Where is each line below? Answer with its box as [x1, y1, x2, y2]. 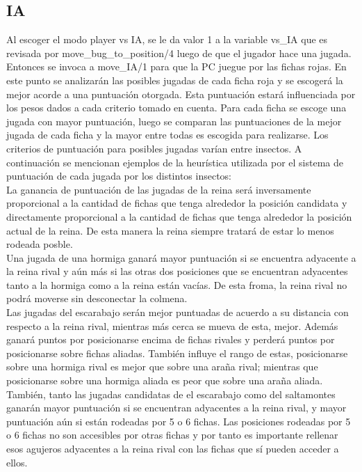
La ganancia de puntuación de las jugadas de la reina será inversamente [6, 182, 311, 196]
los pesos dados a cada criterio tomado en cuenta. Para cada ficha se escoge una [6, 100, 347, 115]
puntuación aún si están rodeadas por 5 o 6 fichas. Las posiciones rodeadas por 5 [6, 414, 351, 428]
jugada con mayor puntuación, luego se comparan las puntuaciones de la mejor [6, 113, 342, 128]
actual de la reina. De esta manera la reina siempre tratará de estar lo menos [6, 223, 334, 237]
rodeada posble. [6, 237, 73, 251]
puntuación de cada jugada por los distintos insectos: [6, 168, 232, 183]
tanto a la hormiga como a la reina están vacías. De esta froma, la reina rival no [6, 277, 347, 292]
